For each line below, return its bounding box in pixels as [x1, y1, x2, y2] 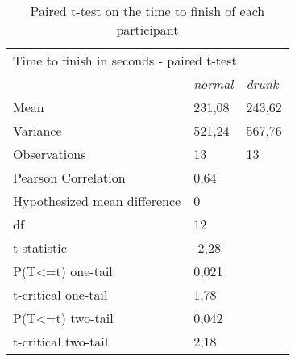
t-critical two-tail [13, 332, 109, 351]
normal [193, 74, 234, 93]
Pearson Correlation [13, 168, 126, 187]
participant [116, 20, 179, 39]
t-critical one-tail [13, 285, 108, 304]
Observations [13, 145, 86, 163]
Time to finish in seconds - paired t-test [13, 51, 237, 69]
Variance [13, 121, 62, 140]
